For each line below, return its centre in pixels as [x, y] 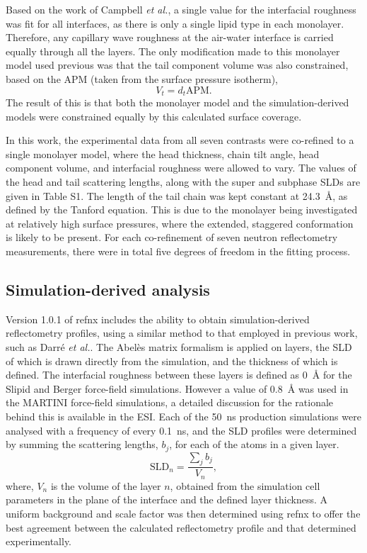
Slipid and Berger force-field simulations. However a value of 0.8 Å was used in [177, 388]
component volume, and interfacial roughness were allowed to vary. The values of [181, 168]
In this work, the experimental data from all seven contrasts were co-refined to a [180, 140]
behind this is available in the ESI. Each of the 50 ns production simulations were [183, 416]
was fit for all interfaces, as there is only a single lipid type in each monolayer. [175, 23]
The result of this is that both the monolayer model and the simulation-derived [177, 102]
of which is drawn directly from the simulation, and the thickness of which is [172, 361]
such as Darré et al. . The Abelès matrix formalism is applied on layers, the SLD [179, 346]
